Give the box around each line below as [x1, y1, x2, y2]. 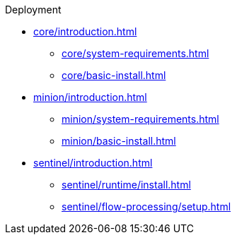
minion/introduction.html [33, 91, 147, 103]
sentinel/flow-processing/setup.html [62, 200, 231, 212]
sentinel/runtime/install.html [62, 179, 191, 191]
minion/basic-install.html [62, 135, 176, 147]
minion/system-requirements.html [62, 113, 219, 125]
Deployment [5, 4, 62, 16]
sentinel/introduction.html [33, 157, 153, 169]
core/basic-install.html [62, 69, 166, 81]
